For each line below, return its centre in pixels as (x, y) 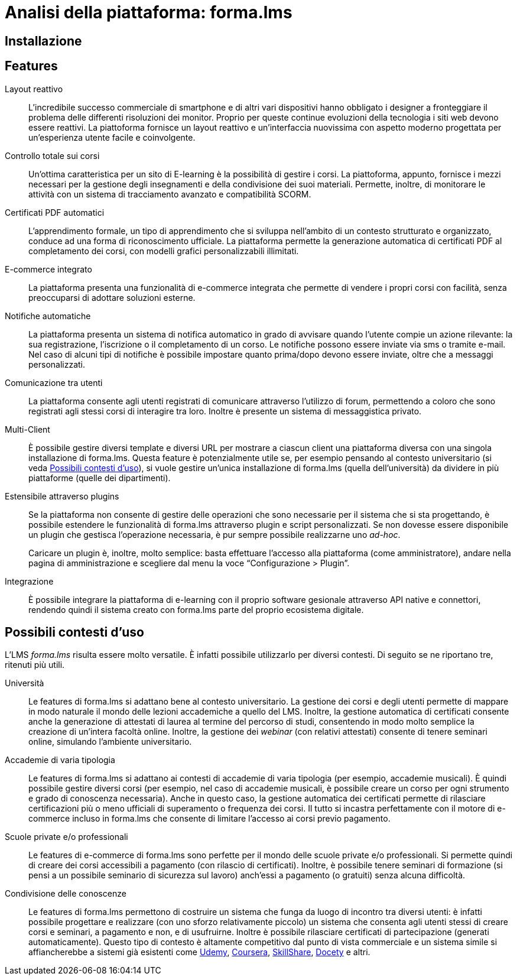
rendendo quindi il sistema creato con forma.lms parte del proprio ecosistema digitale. (196, 609)
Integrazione (29, 581)
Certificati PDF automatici (55, 212)
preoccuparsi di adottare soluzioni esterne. (112, 297)
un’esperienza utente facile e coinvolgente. (112, 137)
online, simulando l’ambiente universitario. (110, 742)
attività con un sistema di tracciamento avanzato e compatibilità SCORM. (170, 194)
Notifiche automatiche (48, 316)
